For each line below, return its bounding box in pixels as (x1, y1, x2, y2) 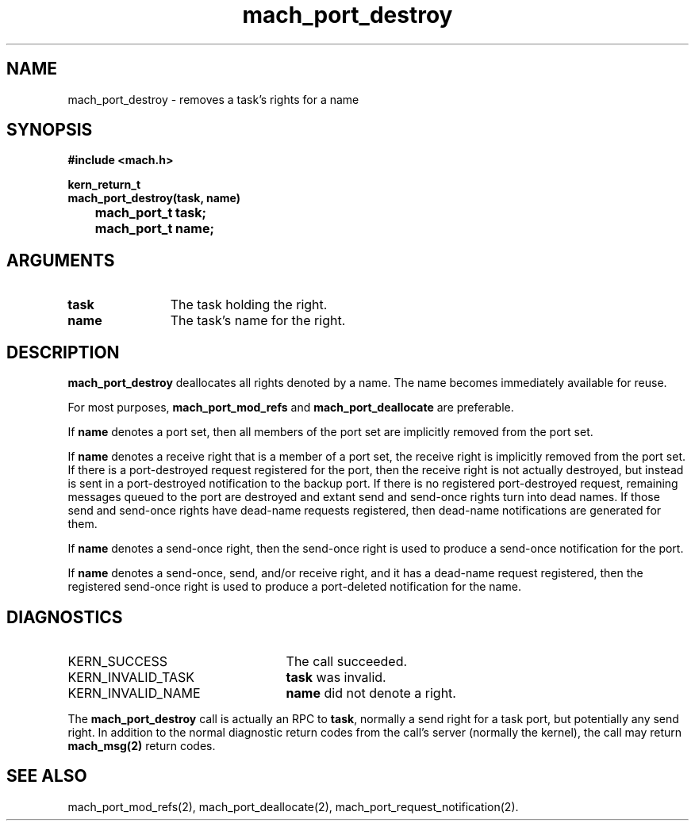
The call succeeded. (286, 653, 408, 669)
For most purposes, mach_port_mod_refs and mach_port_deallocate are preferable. (67, 400, 514, 415)
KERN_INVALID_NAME (67, 684, 201, 701)
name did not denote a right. (286, 684, 456, 701)
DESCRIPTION (6, 342, 120, 362)
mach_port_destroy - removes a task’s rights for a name (67, 92, 359, 106)
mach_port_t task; (94, 205, 207, 221)
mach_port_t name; (94, 220, 214, 237)
